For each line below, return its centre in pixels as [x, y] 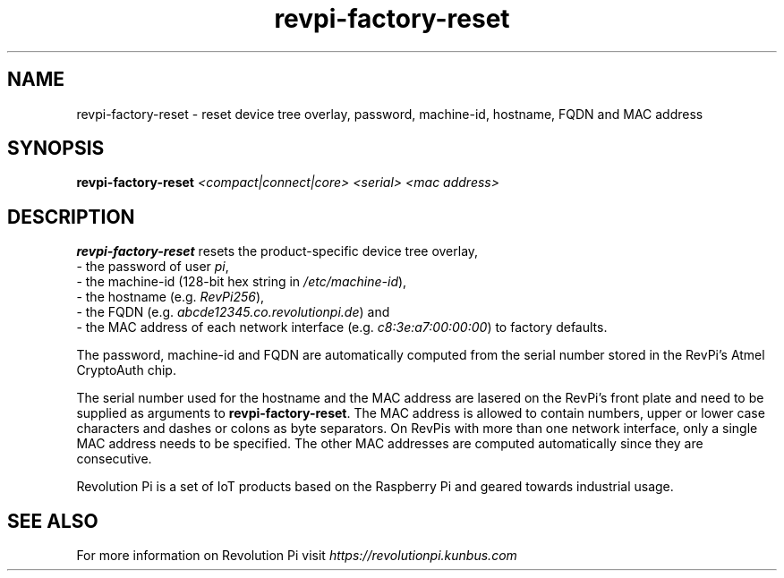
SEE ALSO [53, 521]
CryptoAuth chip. [126, 370]
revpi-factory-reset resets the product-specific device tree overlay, [277, 251]
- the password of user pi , [153, 267]
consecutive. [114, 459]
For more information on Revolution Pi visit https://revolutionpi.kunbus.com [297, 556]
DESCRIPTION [71, 217]
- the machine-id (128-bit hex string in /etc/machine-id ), [242, 282]
